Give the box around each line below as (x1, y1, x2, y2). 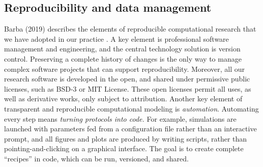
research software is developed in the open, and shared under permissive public (4, 73, 250, 84)
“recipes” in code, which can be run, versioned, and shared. (4, 153, 189, 163)
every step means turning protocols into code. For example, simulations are (4, 113, 237, 124)
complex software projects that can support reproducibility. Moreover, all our (4, 63, 245, 74)
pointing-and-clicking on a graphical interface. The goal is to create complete (4, 143, 244, 154)
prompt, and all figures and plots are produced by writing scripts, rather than (4, 133, 247, 144)
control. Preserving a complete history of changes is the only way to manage (4, 53, 242, 64)
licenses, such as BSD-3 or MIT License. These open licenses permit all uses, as (4, 83, 251, 94)
